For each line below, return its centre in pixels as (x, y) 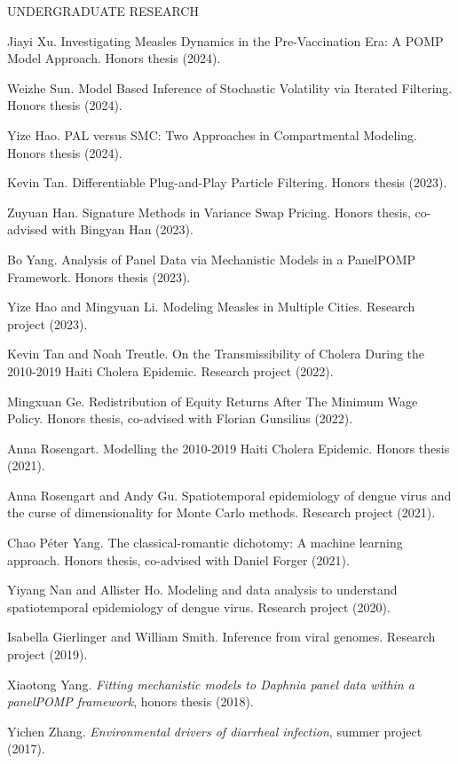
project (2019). (47, 654)
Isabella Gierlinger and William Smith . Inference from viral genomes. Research (221, 637)
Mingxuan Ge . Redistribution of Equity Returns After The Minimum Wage (213, 401)
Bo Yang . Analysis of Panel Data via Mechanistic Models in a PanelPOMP (212, 259)
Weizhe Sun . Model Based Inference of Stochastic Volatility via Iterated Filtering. (230, 87)
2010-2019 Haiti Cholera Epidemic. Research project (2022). (170, 370)
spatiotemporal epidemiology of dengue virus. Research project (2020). (199, 606)
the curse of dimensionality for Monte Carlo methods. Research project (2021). (221, 512)
